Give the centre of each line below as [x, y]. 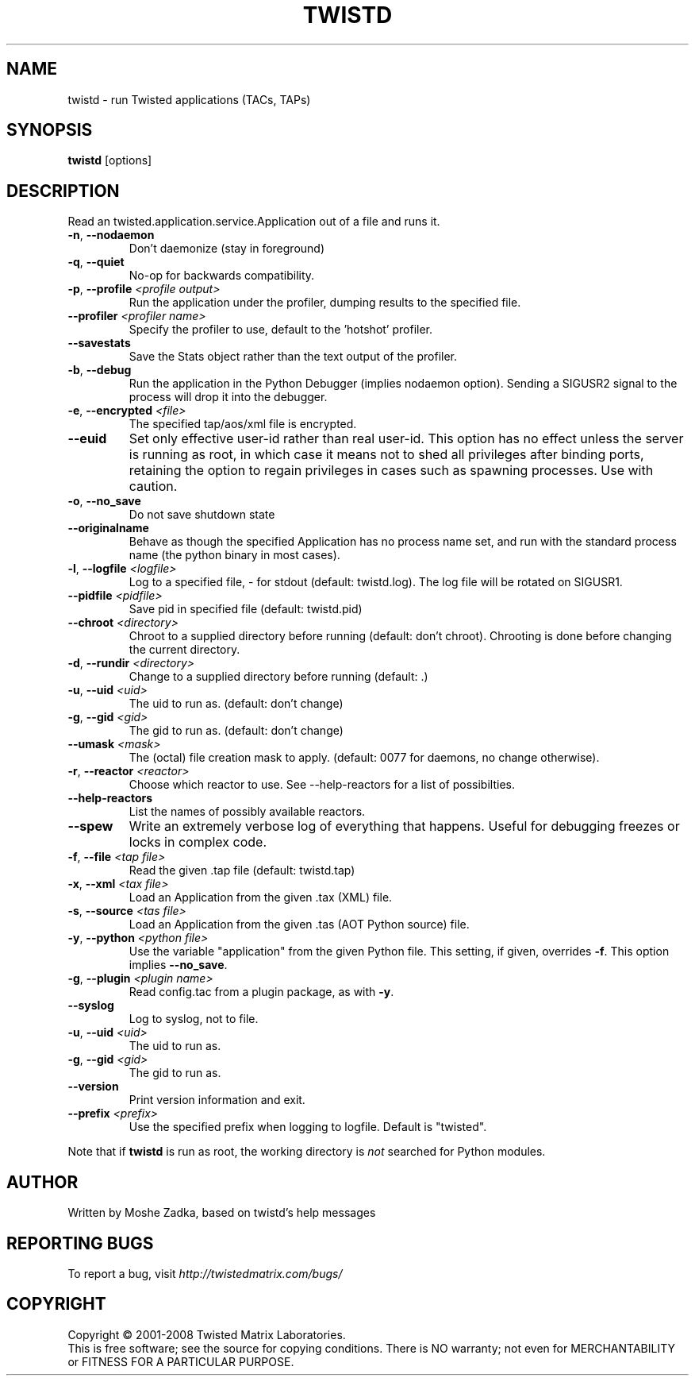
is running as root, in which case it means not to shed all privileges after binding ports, [386, 455]
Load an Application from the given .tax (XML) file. [261, 898]
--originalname [108, 528]
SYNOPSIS [50, 130]
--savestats [99, 343]
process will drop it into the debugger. [228, 397]
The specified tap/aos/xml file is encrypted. [243, 424]
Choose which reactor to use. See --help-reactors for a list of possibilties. [322, 785]
